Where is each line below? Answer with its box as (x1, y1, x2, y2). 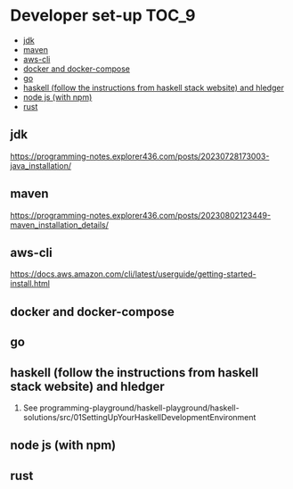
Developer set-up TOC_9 (10, 5, 196, 26)
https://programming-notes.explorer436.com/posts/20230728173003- (10, 151, 270, 162)
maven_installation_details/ (10, 220, 110, 230)
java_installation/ (10, 160, 72, 170)
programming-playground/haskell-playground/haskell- (39, 402, 240, 413)
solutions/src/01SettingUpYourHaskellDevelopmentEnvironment (22, 411, 256, 422)
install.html (10, 278, 50, 289)
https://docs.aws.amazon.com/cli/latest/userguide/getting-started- (10, 269, 256, 279)
